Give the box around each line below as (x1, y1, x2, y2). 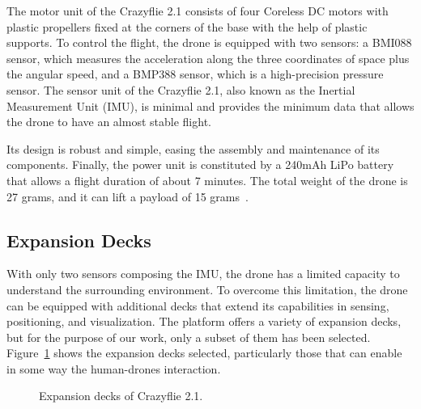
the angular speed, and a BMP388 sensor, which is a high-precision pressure (6, 65, 384, 82)
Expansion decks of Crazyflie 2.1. (39, 387, 203, 404)
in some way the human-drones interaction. (6, 360, 221, 377)
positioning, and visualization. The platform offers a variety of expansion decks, (6, 313, 402, 330)
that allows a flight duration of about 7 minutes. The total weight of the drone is (6, 171, 408, 188)
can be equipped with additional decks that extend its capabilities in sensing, (6, 297, 389, 314)
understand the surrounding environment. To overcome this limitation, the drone (6, 280, 408, 297)
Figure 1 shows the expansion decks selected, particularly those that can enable (6, 344, 402, 361)
